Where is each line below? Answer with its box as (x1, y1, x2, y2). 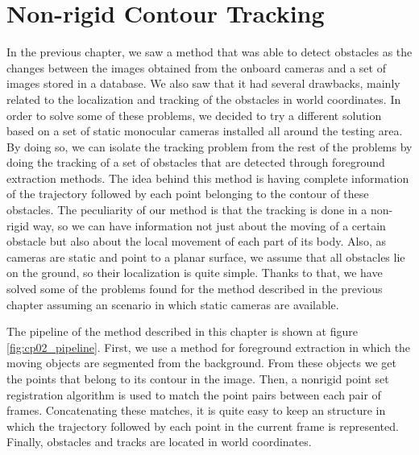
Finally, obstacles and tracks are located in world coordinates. (6, 433, 312, 450)
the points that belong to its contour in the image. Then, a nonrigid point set (6, 370, 389, 387)
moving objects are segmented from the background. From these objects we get (6, 354, 396, 371)
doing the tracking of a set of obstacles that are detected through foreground (6, 154, 385, 171)
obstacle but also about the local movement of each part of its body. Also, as (6, 233, 386, 250)
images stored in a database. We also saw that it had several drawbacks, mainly (6, 75, 400, 92)
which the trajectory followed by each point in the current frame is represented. (6, 417, 399, 434)
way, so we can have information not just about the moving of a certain (32, 217, 386, 234)
